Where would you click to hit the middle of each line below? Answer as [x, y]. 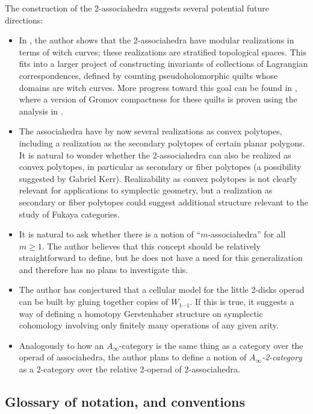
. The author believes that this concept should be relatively [151, 246]
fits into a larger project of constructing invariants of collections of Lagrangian [163, 64]
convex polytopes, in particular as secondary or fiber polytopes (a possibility [160, 167]
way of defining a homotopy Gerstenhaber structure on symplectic [141, 313]
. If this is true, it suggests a [242, 302]
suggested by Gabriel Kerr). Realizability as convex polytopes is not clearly [158, 178]
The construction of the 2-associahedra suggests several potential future [137, 8]
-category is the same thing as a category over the [211, 345]
